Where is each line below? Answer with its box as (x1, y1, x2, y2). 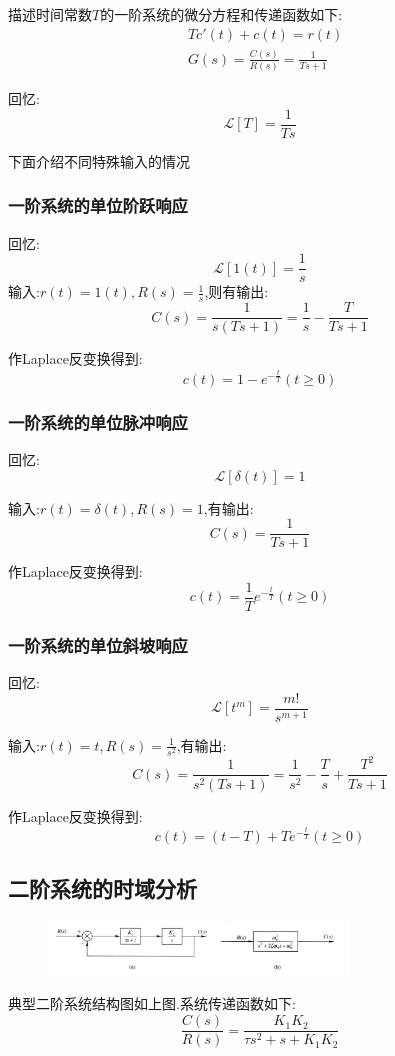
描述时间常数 (8, 4, 92, 24)
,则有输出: (204, 281, 269, 302)
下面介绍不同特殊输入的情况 (8, 150, 190, 171)
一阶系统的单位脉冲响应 (8, 409, 188, 434)
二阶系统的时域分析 (8, 873, 197, 904)
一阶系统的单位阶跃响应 (8, 193, 188, 218)
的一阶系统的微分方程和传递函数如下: (100, 4, 343, 24)
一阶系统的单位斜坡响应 (8, 632, 188, 657)
